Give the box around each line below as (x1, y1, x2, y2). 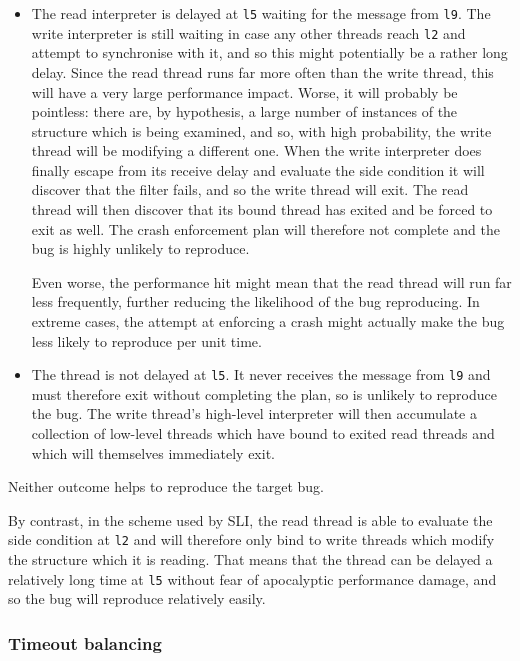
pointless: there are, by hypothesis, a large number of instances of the (31, 101, 458, 122)
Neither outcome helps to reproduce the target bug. (8, 476, 325, 497)
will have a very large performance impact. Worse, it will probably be (31, 81, 458, 102)
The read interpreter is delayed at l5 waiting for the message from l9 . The (31, 3, 491, 23)
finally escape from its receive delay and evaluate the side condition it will (31, 159, 485, 180)
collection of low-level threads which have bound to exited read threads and (31, 423, 495, 444)
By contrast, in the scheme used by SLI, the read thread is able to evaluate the (8, 509, 493, 530)
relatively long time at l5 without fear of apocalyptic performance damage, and (8, 568, 497, 589)
